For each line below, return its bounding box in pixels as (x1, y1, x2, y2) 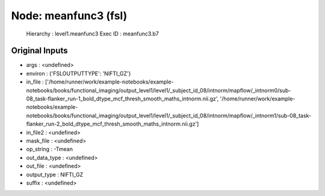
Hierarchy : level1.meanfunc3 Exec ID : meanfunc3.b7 (26, 30, 159, 37)
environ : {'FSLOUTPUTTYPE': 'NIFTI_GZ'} (26, 70, 131, 77)
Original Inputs (11, 46, 68, 56)
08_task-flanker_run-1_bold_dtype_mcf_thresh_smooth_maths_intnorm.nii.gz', (26, 95, 219, 102)
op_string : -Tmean (26, 145, 73, 153)
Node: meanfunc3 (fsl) (11, 9, 128, 22)
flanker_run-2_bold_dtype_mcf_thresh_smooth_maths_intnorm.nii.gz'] (26, 120, 199, 127)
